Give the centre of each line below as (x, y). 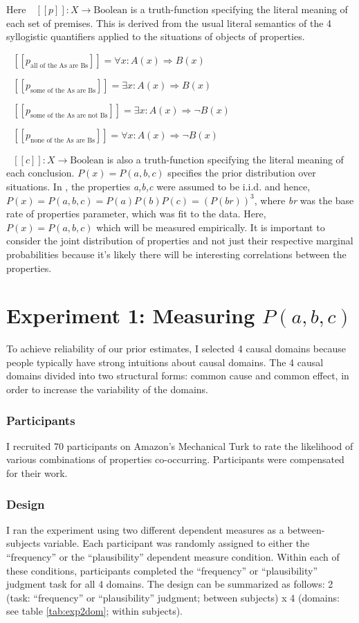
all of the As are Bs (59, 65)
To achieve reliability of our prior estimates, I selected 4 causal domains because (176, 349)
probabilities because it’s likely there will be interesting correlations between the (176, 254)
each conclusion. (40, 173)
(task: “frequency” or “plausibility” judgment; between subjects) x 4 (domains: (173, 597)
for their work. (37, 473)
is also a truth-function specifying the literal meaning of (225, 159)
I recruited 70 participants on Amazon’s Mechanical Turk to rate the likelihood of (180, 445)
